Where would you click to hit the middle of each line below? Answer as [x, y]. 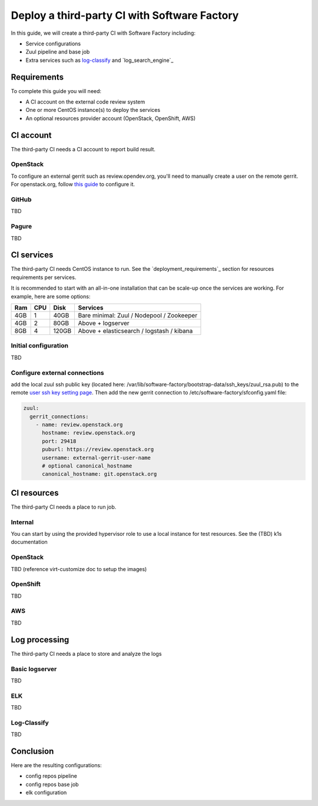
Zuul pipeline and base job [58, 52]
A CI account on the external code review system [85, 102]
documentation [29, 542]
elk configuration [46, 792]
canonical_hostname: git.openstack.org [100, 474]
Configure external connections [57, 373]
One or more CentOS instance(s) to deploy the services [93, 110]
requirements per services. [44, 277]
